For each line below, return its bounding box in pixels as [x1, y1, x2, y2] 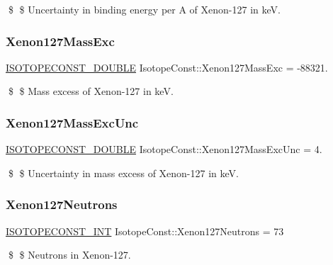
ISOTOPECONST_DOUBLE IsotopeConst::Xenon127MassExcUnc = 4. [6, 142, 322, 157]
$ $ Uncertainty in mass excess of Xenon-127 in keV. [8, 165, 239, 180]
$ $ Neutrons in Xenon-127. [8, 247, 131, 262]
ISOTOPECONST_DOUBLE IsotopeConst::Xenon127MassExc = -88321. [6, 60, 328, 74]
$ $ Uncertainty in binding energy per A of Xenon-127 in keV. [8, 2, 281, 16]
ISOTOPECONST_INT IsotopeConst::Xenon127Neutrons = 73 [6, 223, 284, 238]
